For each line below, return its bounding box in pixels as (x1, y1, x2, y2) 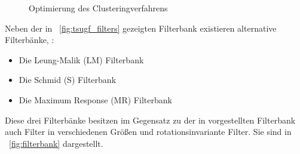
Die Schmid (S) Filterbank (19, 73, 117, 86)
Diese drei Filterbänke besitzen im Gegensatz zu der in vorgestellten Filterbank (5, 113, 296, 126)
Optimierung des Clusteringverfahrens (29, 2, 168, 14)
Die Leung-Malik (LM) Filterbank (19, 53, 144, 66)
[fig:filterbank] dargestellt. (9, 137, 103, 149)
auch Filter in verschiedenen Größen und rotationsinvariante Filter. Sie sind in (5, 125, 292, 138)
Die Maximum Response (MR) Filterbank (19, 93, 172, 106)
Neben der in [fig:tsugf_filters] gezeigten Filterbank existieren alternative (5, 21, 277, 34)
